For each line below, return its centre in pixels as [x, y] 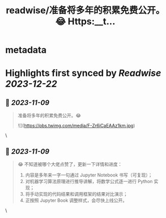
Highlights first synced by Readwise [83, 73]
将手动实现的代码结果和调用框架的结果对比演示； [76, 194]
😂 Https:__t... [85, 22]
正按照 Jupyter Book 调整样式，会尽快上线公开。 [76, 200]
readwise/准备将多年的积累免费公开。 [85, 10]
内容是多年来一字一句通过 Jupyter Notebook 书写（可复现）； [89, 175]
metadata [26, 50]
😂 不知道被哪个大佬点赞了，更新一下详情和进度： [70, 164]
